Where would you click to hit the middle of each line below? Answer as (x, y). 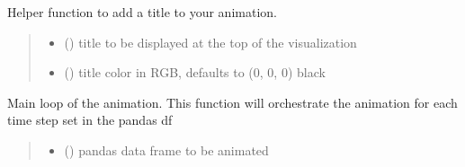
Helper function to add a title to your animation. (142, 12)
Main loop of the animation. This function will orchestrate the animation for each (232, 102)
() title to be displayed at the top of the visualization (210, 42)
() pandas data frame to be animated (166, 149)
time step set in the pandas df (90, 120)
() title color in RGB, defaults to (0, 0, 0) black (195, 72)
